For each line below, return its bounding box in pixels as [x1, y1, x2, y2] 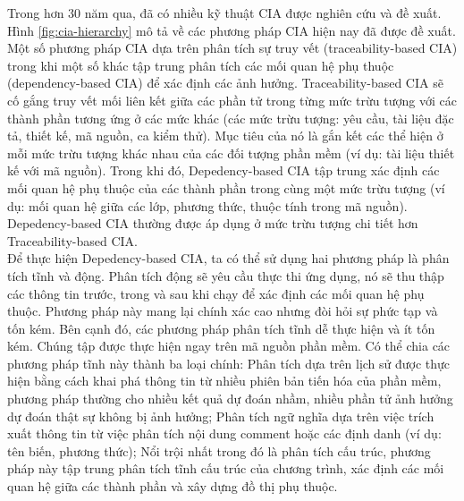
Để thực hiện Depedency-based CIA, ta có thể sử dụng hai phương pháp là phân [7, 249, 450, 267]
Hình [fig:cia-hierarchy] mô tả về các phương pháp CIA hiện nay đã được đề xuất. [7, 21, 456, 39]
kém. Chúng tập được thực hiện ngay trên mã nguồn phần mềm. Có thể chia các [7, 336, 451, 355]
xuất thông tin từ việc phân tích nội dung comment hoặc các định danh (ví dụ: [7, 424, 442, 443]
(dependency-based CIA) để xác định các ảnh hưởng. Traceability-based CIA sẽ [7, 73, 443, 92]
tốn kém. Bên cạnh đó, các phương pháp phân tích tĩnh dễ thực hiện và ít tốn [7, 318, 435, 337]
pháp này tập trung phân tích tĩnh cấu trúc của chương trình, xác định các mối [7, 459, 444, 478]
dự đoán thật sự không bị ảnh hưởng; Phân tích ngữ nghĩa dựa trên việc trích [7, 406, 434, 425]
